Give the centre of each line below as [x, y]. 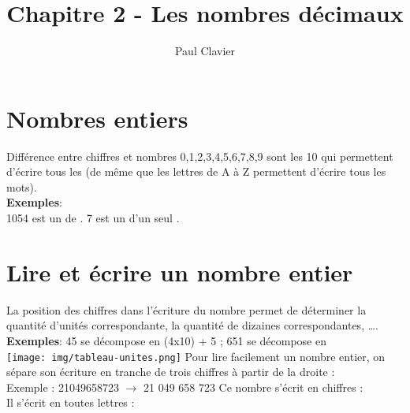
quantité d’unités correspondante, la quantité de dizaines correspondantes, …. [192, 325]
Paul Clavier [205, 51]
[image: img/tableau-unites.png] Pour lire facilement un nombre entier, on [196, 356]
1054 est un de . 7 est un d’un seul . [93, 218]
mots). [22, 186]
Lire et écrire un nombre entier [180, 272]
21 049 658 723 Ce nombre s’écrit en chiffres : [253, 387]
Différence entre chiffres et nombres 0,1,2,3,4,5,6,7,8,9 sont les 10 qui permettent [200, 156]
